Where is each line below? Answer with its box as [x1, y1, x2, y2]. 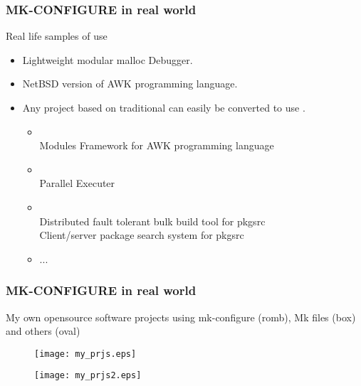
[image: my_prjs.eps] [34, 348, 137, 359]
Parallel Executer [39, 176, 115, 191]
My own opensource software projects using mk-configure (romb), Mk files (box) [6, 309, 356, 324]
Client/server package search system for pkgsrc [39, 227, 244, 242]
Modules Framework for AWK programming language [39, 138, 274, 153]
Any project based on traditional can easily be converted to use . [22, 100, 305, 114]
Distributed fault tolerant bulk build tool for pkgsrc [39, 213, 266, 228]
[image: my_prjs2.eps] [34, 370, 142, 381]
